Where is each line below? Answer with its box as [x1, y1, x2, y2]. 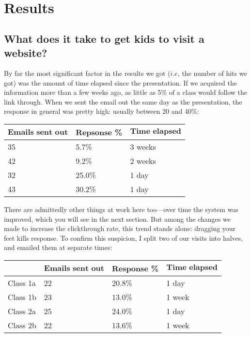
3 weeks [130, 141, 156, 152]
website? [4, 45, 47, 60]
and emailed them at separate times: [4, 242, 112, 252]
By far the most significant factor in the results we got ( [4, 68, 171, 78]
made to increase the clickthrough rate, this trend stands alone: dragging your [4, 223, 236, 233]
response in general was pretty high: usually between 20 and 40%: [4, 106, 199, 116]
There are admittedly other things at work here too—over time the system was [4, 204, 238, 214]
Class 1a [8, 277, 36, 288]
